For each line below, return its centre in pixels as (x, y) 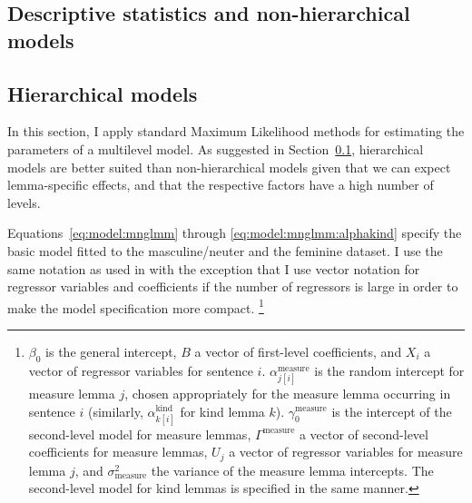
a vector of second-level (364, 434)
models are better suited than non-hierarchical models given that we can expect (229, 167)
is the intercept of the (392, 411)
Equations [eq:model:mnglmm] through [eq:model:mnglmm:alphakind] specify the (235, 233)
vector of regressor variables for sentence (141, 370)
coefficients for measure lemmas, (118, 452)
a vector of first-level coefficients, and (298, 351)
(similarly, (115, 411)
